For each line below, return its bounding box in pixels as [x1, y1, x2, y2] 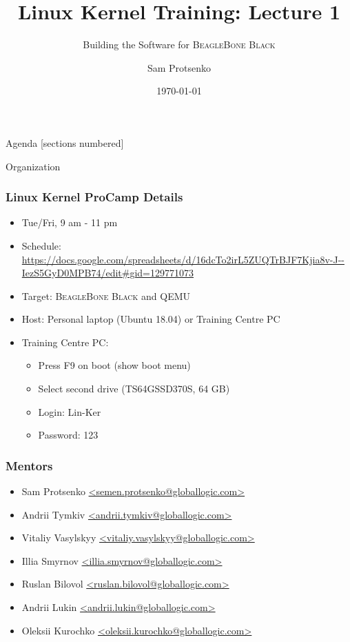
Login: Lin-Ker [38, 404, 101, 419]
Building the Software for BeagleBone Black [83, 37, 276, 52]
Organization [6, 159, 61, 173]
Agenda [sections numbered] [6, 135, 124, 150]
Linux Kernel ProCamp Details [6, 188, 183, 205]
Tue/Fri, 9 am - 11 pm [21, 215, 118, 230]
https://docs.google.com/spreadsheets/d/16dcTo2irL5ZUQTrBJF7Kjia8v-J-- [21, 252, 344, 266]
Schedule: [21, 238, 61, 252]
